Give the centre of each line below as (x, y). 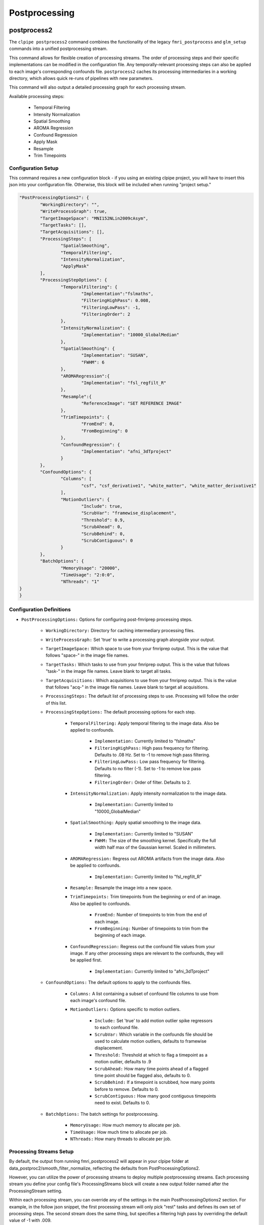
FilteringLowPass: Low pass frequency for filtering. (150, 761)
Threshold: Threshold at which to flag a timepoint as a (151, 1055)
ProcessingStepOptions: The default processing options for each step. (121, 712)
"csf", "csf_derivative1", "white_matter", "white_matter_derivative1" (169, 486)
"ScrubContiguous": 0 (107, 540)
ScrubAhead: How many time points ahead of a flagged (152, 1069)
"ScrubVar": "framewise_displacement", (129, 513)
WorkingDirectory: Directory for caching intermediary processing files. (120, 631)
